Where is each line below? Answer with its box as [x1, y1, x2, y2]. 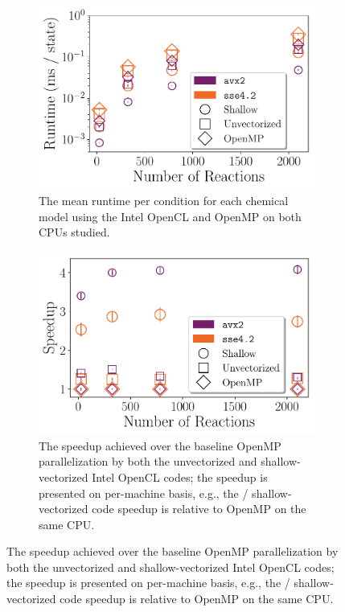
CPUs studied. [39, 224, 110, 240]
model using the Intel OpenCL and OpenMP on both [39, 207, 302, 224]
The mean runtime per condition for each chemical [39, 191, 289, 208]
